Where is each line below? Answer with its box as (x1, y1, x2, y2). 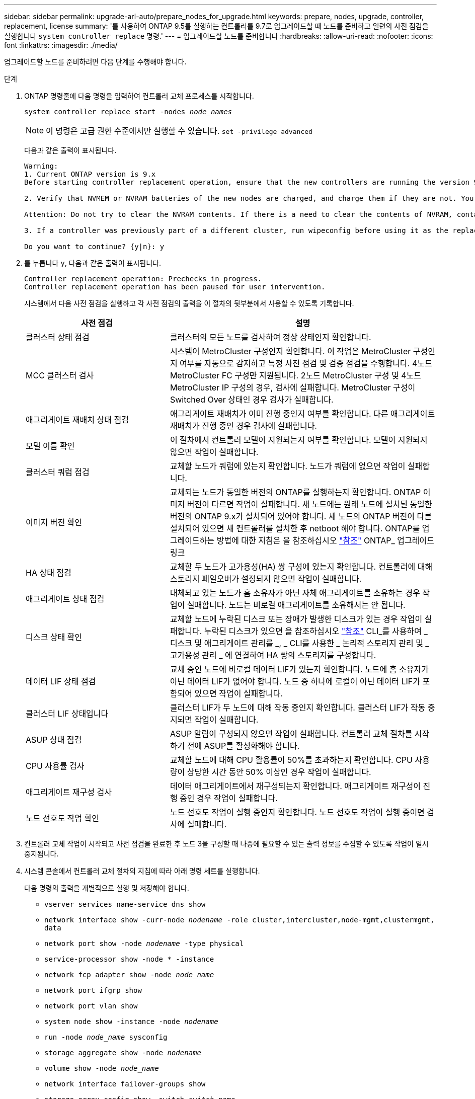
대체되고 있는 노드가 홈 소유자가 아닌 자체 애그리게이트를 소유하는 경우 (170, 588, 420, 598)
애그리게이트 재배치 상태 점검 (26, 415, 129, 425)
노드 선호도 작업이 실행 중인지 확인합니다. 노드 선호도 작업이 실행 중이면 (170, 807, 425, 817)
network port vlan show (44, 1002, 138, 1010)
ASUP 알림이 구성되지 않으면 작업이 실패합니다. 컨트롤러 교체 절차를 (170, 729, 413, 739)
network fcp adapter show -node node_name (44, 971, 214, 979)
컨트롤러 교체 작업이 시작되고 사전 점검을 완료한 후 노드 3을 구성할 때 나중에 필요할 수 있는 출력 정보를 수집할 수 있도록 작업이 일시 (24, 839, 429, 848)
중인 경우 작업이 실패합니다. (180, 793, 278, 803)
